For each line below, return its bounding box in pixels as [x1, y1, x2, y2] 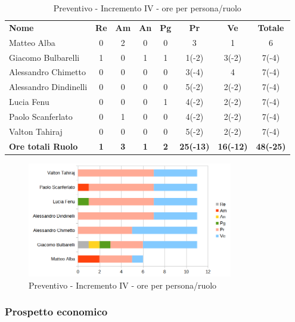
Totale [257, 21, 284, 33]
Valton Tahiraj [9, 125, 63, 137]
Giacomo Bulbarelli [9, 51, 80, 63]
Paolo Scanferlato [9, 110, 73, 122]
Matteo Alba [9, 36, 55, 48]
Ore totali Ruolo [9, 140, 78, 152]
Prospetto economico [5, 304, 108, 319]
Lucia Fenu [9, 95, 49, 108]
